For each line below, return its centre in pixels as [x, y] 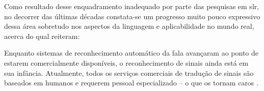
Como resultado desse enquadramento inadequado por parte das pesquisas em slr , [132, 6]
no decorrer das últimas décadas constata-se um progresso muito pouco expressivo [132, 16]
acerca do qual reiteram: [42, 36]
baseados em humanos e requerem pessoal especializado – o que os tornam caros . [131, 83]
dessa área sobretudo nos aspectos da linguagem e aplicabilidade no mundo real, [129, 26]
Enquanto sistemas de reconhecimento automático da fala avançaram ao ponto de [131, 53]
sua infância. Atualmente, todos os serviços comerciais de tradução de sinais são [129, 73]
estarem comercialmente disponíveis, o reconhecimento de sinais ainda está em [126, 62]
